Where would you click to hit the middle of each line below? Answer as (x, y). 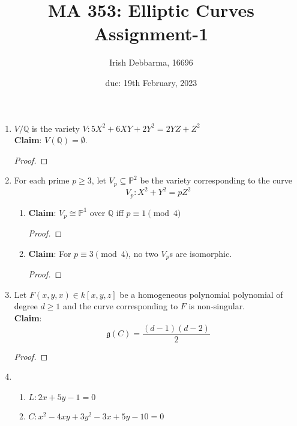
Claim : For (50, 253)
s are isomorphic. (201, 253)
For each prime (42, 180)
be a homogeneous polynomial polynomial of (201, 294)
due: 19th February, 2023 (151, 82)
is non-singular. (217, 306)
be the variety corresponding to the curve (216, 180)
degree (26, 306)
